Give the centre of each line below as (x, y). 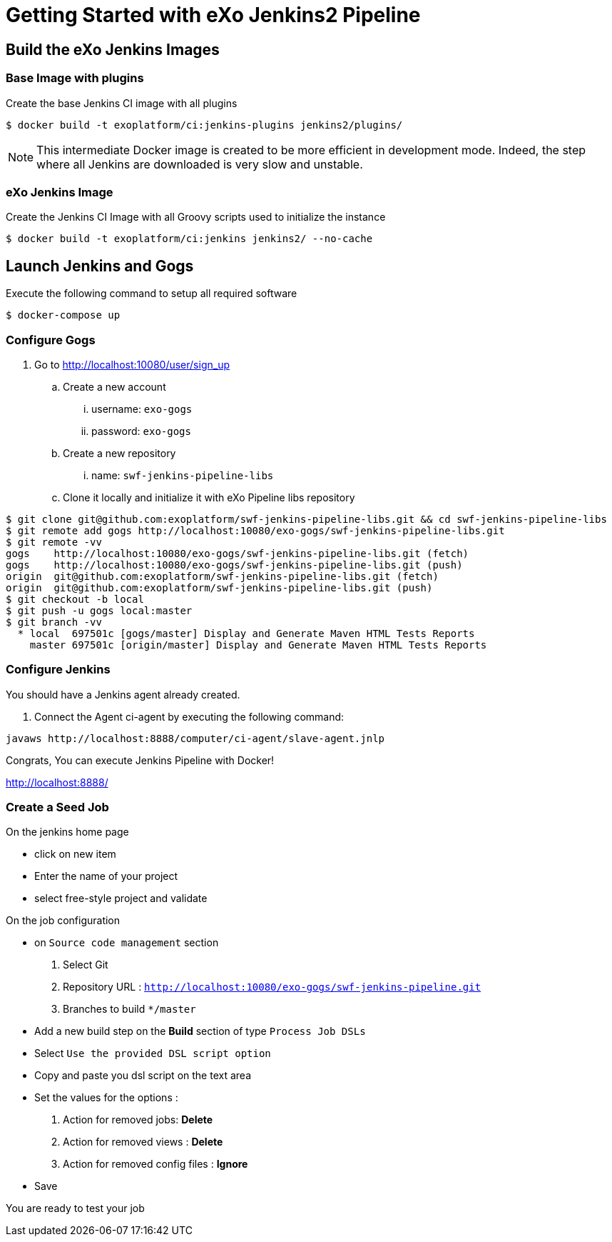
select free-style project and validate (121, 898)
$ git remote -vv (54, 542)
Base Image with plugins (75, 78)
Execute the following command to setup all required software (152, 294)
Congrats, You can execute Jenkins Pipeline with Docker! (140, 760)
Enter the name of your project (106, 876)
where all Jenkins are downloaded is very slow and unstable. (200, 164)
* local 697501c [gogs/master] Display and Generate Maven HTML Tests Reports (246, 633)
